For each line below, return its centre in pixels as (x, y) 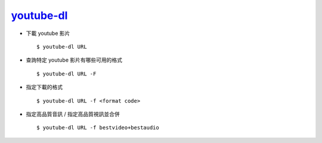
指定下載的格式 (44, 87)
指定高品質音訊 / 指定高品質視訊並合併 (73, 114)
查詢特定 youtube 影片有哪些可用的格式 (74, 60)
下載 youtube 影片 (48, 33)
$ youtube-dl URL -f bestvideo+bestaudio (98, 128)
